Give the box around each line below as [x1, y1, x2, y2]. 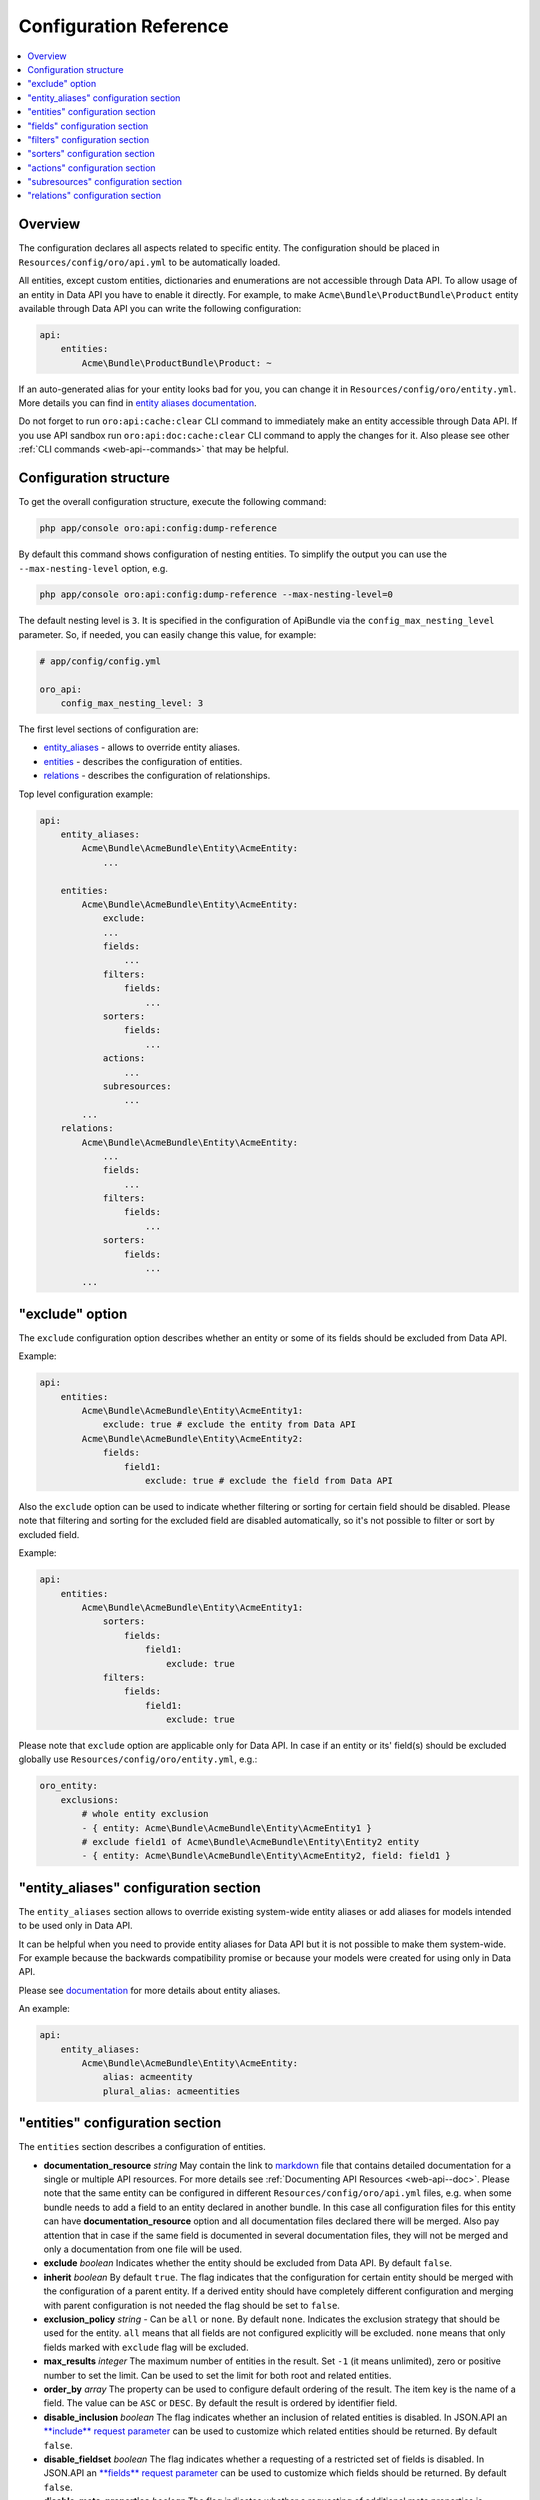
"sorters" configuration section [27, 148, 155, 160]
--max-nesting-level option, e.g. [18, 562, 169, 574]
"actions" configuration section [27, 161, 156, 174]
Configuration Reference [18, 15, 229, 37]
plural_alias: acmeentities [102, 2085, 240, 2097]
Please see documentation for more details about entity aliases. [18, 1984, 281, 1996]
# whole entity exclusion [81, 1808, 209, 1820]
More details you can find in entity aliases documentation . [18, 397, 257, 409]
